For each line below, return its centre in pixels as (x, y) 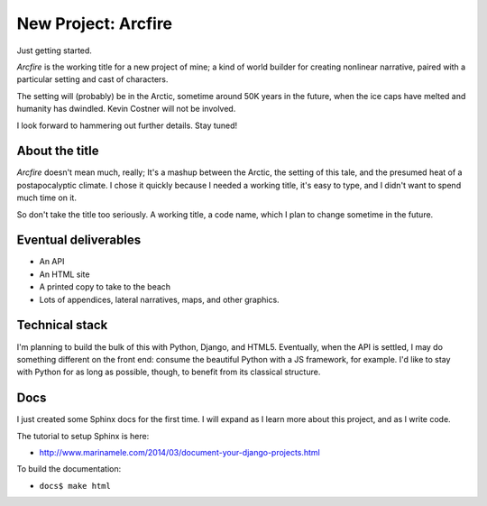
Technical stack (62, 325)
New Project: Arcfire (95, 23)
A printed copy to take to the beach (105, 287)
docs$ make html (75, 486)
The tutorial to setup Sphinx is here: (83, 436)
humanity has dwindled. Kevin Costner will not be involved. (126, 109)
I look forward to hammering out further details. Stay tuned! (127, 125)
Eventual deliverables (79, 240)
